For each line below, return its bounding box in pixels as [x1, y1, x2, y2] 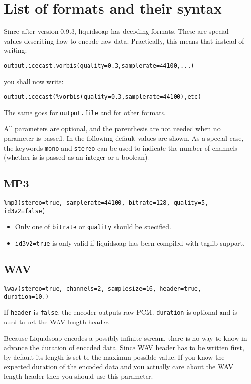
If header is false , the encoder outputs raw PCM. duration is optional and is [4, 307, 237, 317]
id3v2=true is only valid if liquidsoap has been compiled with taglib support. [15, 238, 245, 248]
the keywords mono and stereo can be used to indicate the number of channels [4, 142, 237, 153]
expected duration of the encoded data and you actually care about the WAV [4, 361, 234, 371]
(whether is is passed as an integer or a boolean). [4, 152, 149, 162]
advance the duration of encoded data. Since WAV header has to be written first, [4, 342, 244, 353]
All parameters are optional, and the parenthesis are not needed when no [4, 123, 221, 134]
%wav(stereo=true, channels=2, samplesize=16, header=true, [4, 285, 202, 292]
